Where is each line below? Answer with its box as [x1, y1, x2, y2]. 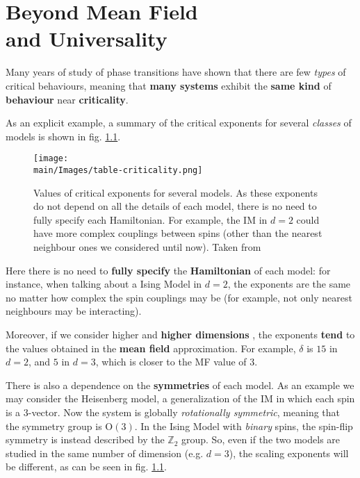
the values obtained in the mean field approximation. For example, [6, 340, 296, 355]
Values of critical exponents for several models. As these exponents [33, 185, 318, 199]
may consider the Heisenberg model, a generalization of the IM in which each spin [6, 391, 355, 406]
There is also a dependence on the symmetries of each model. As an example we [6, 377, 354, 392]
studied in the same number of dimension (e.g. [6, 445, 204, 460]
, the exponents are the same [227, 277, 351, 291]
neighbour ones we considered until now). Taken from [33, 239, 261, 254]
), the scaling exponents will [229, 445, 349, 460]
